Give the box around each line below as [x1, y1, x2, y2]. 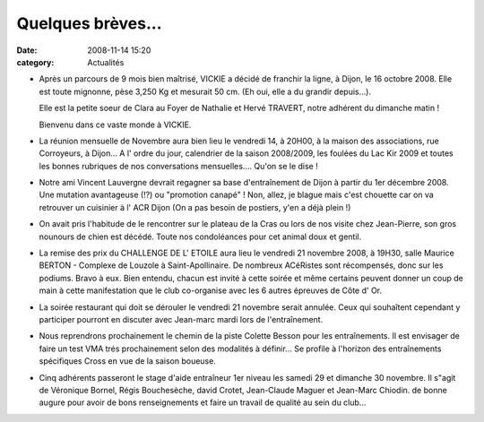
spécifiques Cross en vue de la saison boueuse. [39, 356, 217, 366]
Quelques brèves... [16, 13, 162, 33]
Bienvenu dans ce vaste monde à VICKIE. [39, 119, 192, 130]
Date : [16, 45, 38, 56]
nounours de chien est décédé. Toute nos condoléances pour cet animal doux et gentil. [39, 231, 362, 242]
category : [16, 56, 55, 67]
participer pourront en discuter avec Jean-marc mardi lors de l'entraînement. [39, 314, 324, 324]
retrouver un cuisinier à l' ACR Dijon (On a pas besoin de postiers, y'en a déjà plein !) [39, 202, 351, 212]
